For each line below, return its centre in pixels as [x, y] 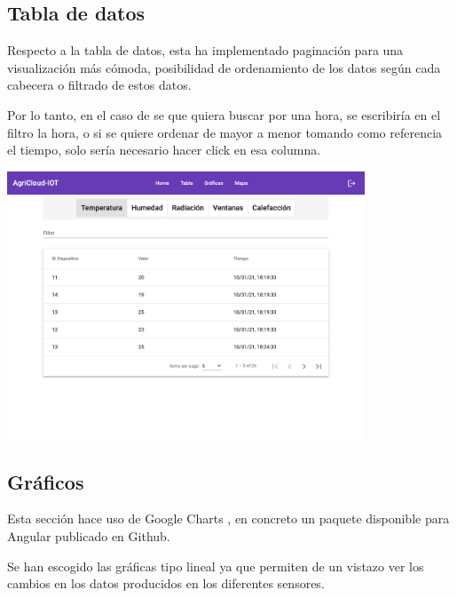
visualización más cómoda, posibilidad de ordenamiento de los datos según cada [224, 67]
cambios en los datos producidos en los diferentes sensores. [166, 583]
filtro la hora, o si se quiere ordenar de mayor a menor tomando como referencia [225, 132]
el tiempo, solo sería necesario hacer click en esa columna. [164, 150]
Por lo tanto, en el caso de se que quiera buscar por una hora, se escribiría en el [224, 114]
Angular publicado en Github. [89, 535]
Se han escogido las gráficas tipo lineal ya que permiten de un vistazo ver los [216, 566]
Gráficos [46, 481]
